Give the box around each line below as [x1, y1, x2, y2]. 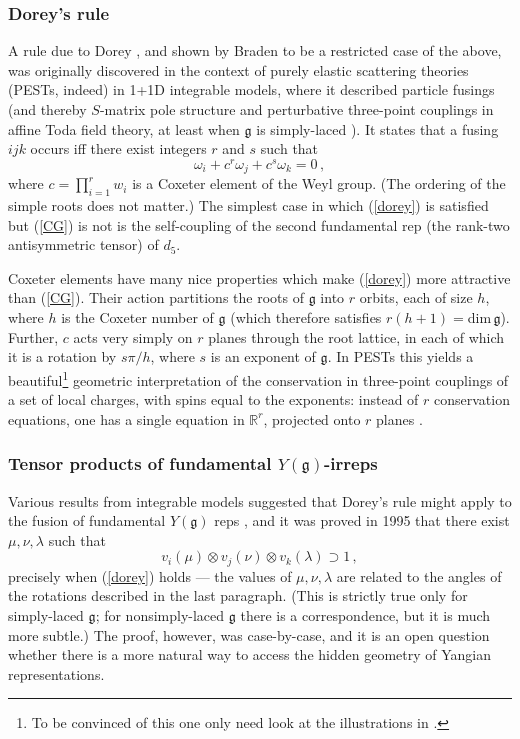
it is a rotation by [8, 346, 117, 367]
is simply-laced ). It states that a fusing [256, 118, 499, 139]
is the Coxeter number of [61, 307, 214, 328]
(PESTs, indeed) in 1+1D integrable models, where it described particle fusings [8, 79, 495, 100]
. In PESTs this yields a [327, 346, 474, 367]
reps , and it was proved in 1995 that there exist [214, 510, 510, 531]
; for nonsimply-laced [95, 604, 225, 625]
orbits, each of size [359, 287, 473, 308]
